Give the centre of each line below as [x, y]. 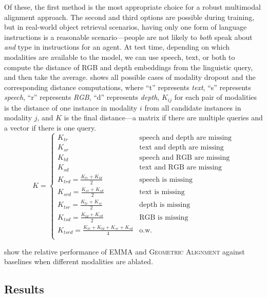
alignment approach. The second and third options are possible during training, [129, 17]
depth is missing [165, 205]
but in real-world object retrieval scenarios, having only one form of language [126, 27]
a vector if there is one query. [50, 127]
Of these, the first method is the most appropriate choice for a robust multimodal [132, 7]
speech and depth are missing [186, 137]
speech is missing [166, 179]
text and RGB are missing [181, 168]
